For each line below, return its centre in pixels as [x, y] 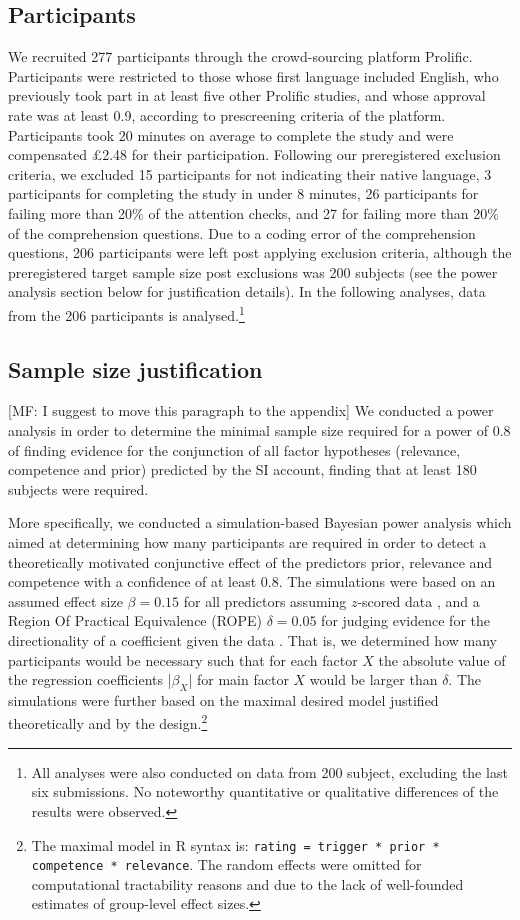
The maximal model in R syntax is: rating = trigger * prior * [235, 844]
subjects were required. [78, 488]
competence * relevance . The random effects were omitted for [226, 864]
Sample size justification [135, 368]
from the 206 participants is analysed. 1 [126, 313]
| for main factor [238, 679]
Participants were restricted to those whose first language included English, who [253, 75]
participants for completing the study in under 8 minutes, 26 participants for [243, 193]
